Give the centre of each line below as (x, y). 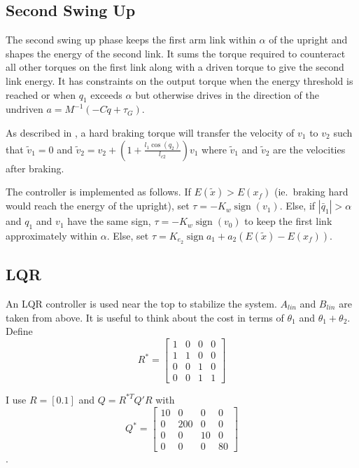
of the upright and (308, 40)
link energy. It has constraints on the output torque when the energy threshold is (179, 80)
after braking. (35, 168)
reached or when (41, 94)
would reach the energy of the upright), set (98, 206)
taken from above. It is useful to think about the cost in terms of (145, 317)
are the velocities (309, 149)
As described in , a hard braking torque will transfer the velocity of (150, 132)
